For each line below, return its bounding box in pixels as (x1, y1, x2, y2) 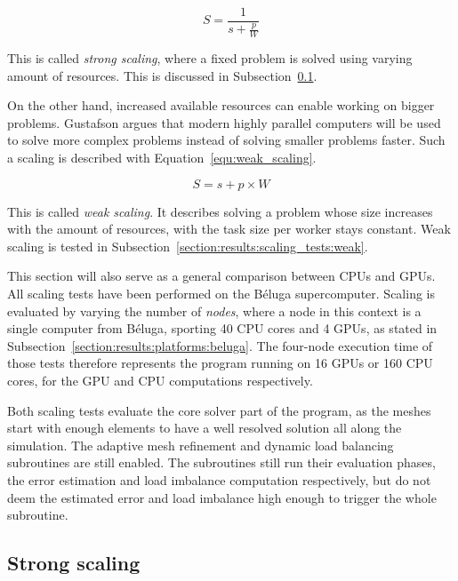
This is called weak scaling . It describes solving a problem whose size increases (7, 202, 433, 220)
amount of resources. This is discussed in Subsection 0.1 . (7, 66, 317, 84)
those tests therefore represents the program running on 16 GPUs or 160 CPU (7, 354, 433, 372)
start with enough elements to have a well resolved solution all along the (7, 418, 402, 437)
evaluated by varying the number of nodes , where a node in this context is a (7, 301, 422, 320)
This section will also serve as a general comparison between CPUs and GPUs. (7, 267, 436, 285)
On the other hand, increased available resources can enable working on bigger (7, 96, 435, 115)
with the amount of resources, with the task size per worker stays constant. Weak (7, 219, 451, 238)
